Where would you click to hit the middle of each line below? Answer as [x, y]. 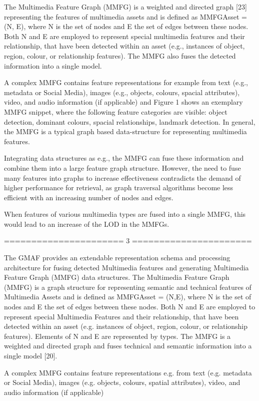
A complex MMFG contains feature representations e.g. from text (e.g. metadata [128, 372]
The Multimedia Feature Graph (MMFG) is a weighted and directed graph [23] [125, 7]
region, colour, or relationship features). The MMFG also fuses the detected [120, 55]
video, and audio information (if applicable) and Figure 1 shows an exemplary [123, 102]
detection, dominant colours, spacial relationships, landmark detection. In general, [130, 121]
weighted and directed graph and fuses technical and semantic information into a [128, 346]
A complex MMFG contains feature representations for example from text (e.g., [126, 82]
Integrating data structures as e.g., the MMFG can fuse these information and [124, 158]
